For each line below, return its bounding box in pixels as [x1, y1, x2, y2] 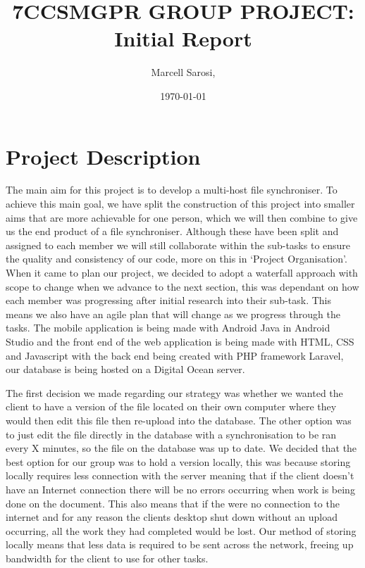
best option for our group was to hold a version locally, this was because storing [6, 454, 351, 469]
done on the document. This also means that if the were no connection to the [6, 496, 340, 510]
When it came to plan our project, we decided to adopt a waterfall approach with [6, 265, 358, 279]
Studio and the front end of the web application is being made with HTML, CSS [6, 334, 354, 348]
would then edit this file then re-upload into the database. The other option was [6, 412, 352, 427]
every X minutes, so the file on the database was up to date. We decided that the [6, 441, 357, 455]
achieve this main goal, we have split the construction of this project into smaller [6, 196, 355, 211]
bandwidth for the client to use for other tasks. [6, 550, 209, 565]
